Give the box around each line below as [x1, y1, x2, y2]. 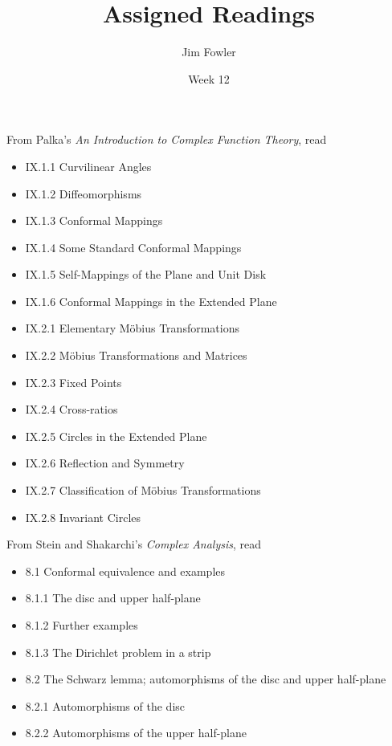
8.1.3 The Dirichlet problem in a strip [25, 643, 211, 660]
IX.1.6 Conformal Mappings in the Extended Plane [25, 292, 277, 309]
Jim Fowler [182, 43, 236, 60]
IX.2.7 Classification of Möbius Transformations [25, 482, 261, 499]
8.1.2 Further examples [25, 617, 138, 633]
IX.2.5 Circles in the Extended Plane [25, 427, 207, 444]
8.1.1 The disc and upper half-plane [25, 589, 201, 606]
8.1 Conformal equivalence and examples [25, 562, 226, 579]
